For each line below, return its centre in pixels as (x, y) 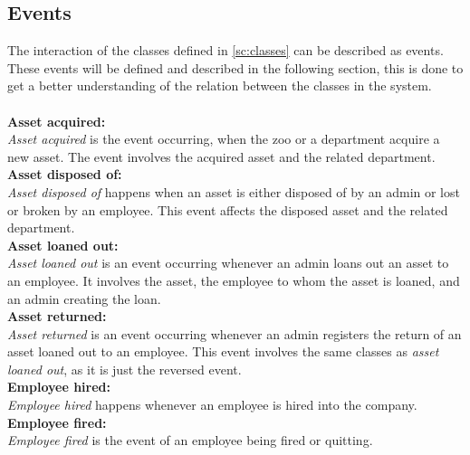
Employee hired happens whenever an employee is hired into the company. (212, 405)
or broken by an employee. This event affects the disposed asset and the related (228, 209)
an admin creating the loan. (84, 298)
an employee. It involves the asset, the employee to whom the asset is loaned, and (234, 280)
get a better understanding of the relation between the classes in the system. (220, 85)
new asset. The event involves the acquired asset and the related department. (221, 156)
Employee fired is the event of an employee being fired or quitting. (190, 440)
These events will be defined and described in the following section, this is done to (235, 67)
